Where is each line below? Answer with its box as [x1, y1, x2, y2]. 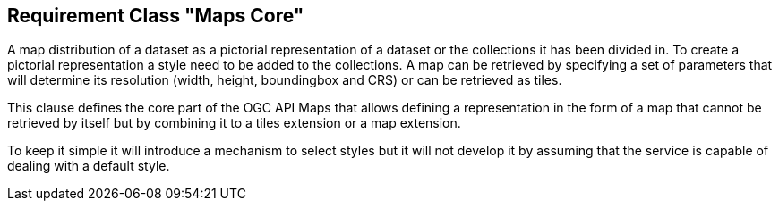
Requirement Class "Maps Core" [7, 4, 304, 27]
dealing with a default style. [7, 158, 170, 174]
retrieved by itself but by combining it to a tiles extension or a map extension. [7, 115, 461, 131]
